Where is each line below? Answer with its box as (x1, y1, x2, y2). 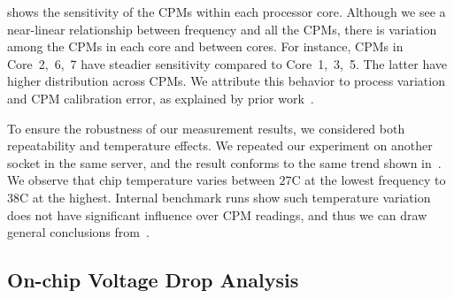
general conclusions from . (7, 223, 150, 241)
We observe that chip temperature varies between (7, 171, 275, 189)
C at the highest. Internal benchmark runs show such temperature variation (19, 187, 431, 206)
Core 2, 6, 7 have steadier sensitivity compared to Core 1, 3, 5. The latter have (7, 54, 447, 73)
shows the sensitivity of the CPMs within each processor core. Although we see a (7, 3, 446, 20)
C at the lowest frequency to (291, 171, 446, 189)
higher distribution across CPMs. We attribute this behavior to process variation (7, 72, 445, 90)
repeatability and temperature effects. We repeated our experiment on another (7, 136, 433, 155)
